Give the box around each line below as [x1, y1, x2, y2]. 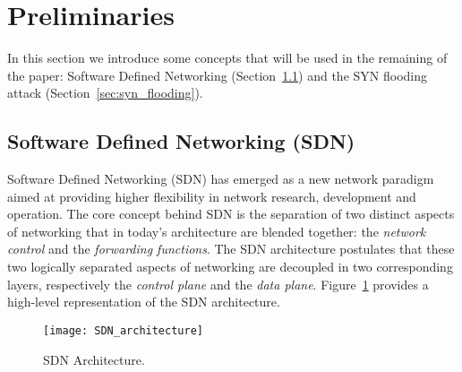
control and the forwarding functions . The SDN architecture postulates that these [7, 239, 455, 258]
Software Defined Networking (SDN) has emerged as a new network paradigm [7, 169, 434, 188]
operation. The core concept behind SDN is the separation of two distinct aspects [7, 204, 455, 223]
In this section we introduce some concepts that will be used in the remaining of [7, 48, 448, 67]
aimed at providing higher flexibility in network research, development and [7, 186, 416, 205]
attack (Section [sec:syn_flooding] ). [7, 83, 203, 102]
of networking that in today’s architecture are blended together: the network [7, 221, 426, 240]
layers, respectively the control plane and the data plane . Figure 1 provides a [7, 274, 429, 293]
